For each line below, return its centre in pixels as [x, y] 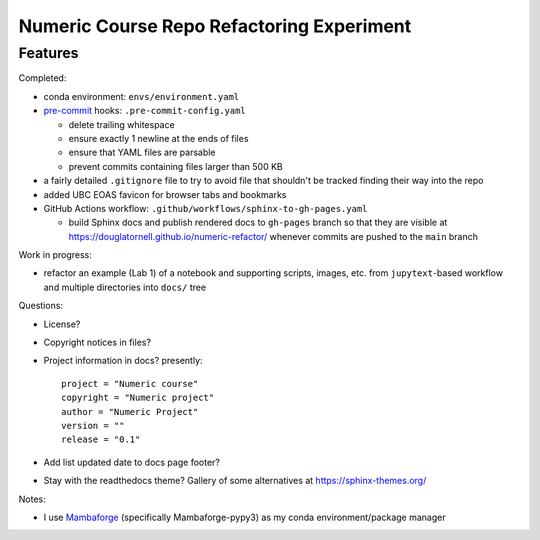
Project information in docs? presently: [123, 361]
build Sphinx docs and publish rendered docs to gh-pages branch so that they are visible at [258, 222]
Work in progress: [55, 255]
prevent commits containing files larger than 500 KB [176, 166]
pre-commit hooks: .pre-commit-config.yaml [145, 111]
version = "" [93, 425]
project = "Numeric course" [130, 383]
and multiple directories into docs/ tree [125, 287]
